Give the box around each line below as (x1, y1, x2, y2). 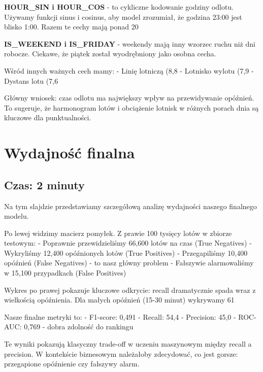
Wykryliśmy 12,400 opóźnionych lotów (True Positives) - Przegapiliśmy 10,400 (4, 247, 248, 258)
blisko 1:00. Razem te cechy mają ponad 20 (4, 21, 139, 32)
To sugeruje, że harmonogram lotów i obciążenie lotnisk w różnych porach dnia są (4, 102, 259, 113)
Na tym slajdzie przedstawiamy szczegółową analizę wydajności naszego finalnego (4, 200, 257, 211)
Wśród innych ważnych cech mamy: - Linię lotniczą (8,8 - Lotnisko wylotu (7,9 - (4, 65, 254, 76)
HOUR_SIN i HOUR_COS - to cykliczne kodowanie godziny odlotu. (4, 2, 234, 12)
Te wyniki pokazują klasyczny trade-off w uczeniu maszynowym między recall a (4, 339, 252, 349)
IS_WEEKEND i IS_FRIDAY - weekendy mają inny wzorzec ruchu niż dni (4, 38, 255, 49)
